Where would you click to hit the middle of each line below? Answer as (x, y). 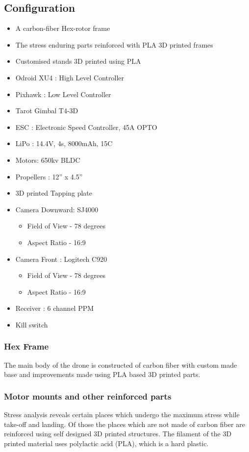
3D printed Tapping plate (54, 193)
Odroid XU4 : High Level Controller (70, 77)
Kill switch (32, 324)
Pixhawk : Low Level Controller (63, 94)
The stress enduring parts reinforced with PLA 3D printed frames (114, 44)
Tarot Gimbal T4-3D (47, 111)
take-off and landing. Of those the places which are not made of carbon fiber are (124, 424)
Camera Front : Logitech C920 (61, 259)
